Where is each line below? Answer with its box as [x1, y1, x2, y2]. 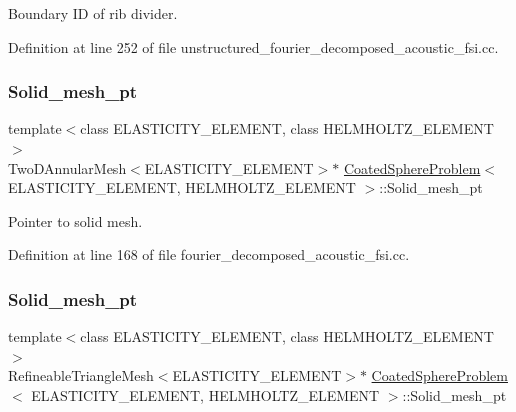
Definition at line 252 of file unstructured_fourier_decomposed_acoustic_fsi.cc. [8, 36, 499, 57]
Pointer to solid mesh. [8, 210, 143, 231]
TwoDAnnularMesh [8, 157, 127, 178]
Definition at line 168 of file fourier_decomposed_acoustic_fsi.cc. [8, 244, 410, 265]
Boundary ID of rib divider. [8, 3, 178, 23]
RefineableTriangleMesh [8, 365, 154, 386]
